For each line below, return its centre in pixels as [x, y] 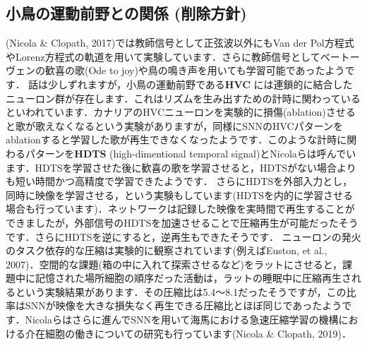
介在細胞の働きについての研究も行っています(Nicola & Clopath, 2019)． [188, 333]
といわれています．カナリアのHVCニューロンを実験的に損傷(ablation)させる [181, 112]
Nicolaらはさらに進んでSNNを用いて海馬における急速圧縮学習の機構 [182, 320]
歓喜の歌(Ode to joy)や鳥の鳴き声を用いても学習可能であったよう [195, 70]
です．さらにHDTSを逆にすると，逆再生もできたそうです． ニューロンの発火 [183, 236]
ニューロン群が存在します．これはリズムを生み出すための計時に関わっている [183, 98]
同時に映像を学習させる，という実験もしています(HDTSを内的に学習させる [180, 195]
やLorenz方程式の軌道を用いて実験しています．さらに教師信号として [163, 56]
